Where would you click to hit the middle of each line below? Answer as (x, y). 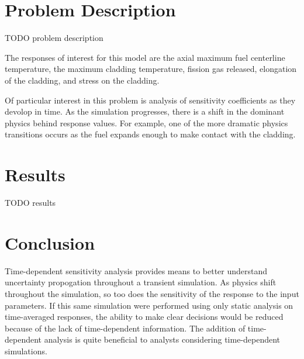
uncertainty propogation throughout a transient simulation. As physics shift (141, 282)
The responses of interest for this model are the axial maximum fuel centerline (145, 57)
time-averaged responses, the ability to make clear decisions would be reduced (144, 317)
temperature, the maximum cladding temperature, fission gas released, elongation (151, 69)
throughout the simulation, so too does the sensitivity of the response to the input (152, 293)
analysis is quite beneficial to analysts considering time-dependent (162, 339)
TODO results (30, 202)
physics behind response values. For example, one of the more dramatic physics (146, 122)
